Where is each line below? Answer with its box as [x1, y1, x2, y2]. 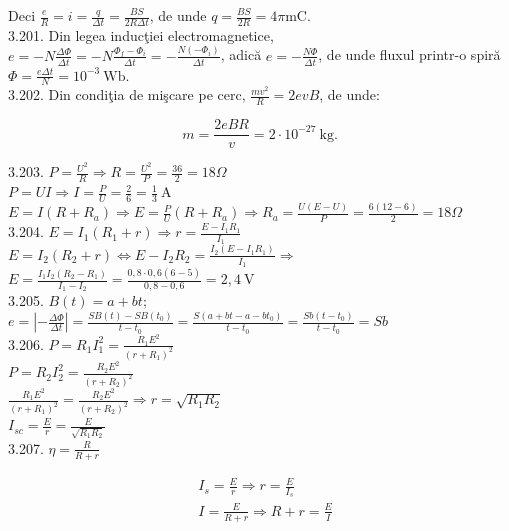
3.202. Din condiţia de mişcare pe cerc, [8, 84, 246, 105]
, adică [220, 44, 262, 65]
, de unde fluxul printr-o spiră [318, 44, 501, 65]
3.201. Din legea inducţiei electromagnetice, [8, 24, 274, 45]
